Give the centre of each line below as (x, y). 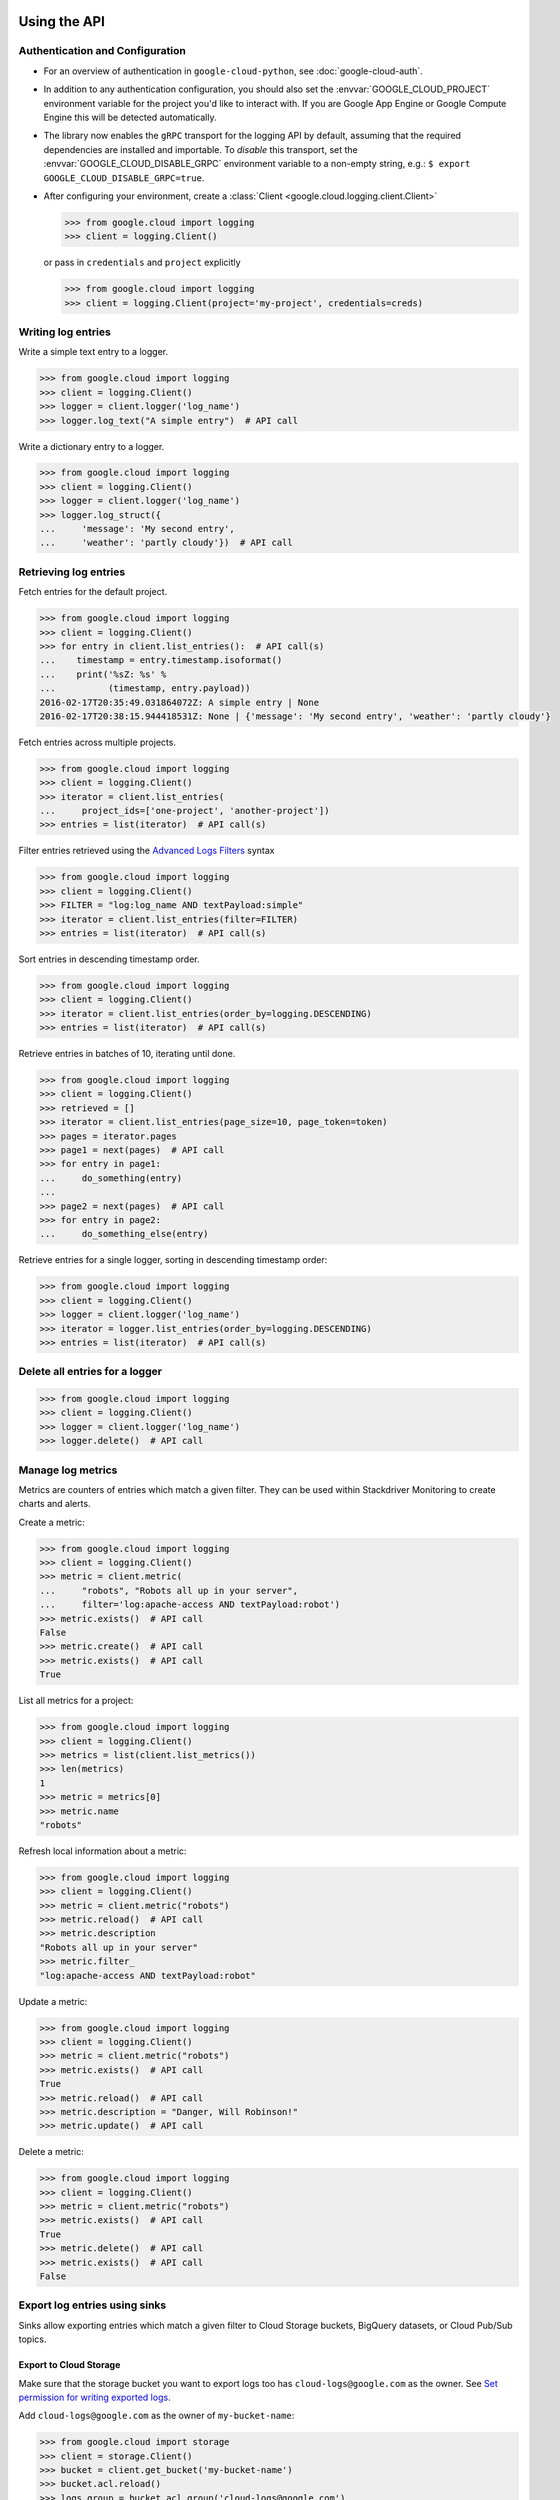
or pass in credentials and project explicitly (142, 262)
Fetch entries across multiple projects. (97, 742)
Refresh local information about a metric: (102, 1851)
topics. (32, 2339)
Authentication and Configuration (102, 51)
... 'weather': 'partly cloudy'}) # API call (166, 543)
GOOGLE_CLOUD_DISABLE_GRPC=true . (124, 177)
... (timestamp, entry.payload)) (145, 688)
